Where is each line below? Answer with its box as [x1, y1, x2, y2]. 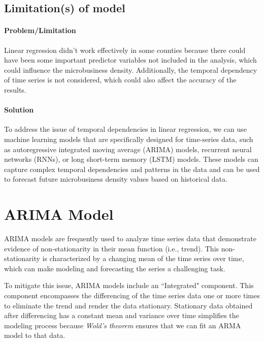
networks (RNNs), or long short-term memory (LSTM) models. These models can [4, 154, 258, 164]
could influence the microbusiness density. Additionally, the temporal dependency [4, 64, 257, 75]
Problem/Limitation [4, 25, 76, 36]
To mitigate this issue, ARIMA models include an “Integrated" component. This [4, 280, 254, 291]
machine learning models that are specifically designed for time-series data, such [4, 133, 253, 144]
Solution [4, 104, 34, 115]
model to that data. [4, 330, 65, 340]
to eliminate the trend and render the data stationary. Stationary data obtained [4, 300, 253, 310]
